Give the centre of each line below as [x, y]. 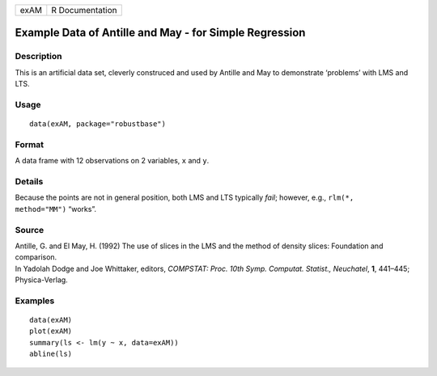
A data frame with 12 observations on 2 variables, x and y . [112, 161]
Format [30, 144]
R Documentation [84, 10]
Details [29, 182]
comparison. [36, 257]
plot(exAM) [51, 331]
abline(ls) [51, 354]
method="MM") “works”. [56, 209]
